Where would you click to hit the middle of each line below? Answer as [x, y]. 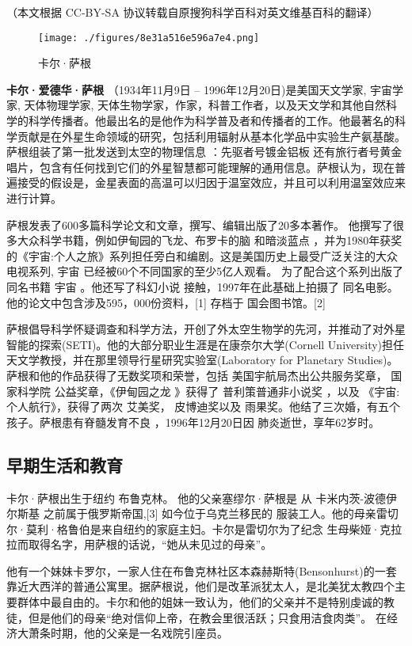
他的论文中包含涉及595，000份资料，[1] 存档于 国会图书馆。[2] [166, 302]
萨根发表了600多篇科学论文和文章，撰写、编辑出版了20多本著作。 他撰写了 [200, 224]
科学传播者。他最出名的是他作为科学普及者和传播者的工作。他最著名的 [211, 121]
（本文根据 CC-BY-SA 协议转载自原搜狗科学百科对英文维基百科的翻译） [193, 12]
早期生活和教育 [65, 464]
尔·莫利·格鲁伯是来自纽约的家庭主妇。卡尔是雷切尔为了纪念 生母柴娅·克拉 [204, 528]
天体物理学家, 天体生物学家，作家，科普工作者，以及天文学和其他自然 [205, 105]
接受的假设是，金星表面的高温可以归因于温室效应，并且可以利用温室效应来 [211, 182]
